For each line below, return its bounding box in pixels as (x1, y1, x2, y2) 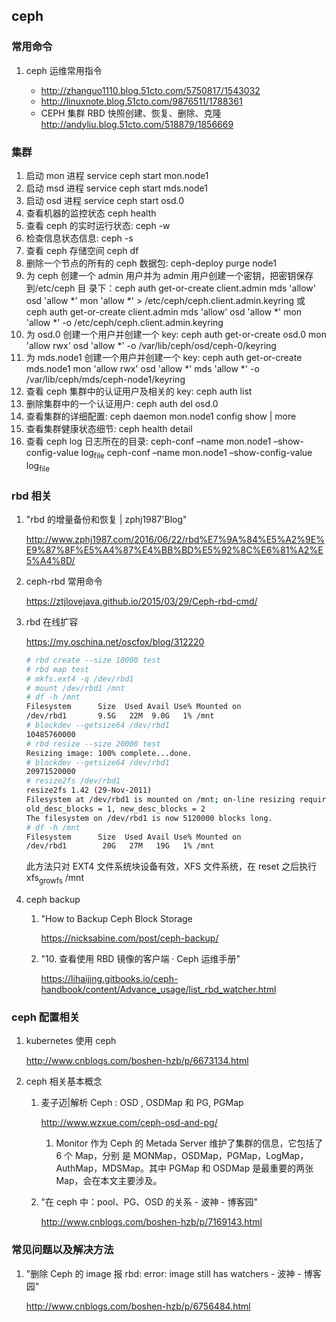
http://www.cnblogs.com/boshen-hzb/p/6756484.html (25, 1300, 251, 1312)
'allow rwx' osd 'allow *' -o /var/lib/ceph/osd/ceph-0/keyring (25, 339, 277, 351)
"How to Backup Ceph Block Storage (40, 913, 193, 925)
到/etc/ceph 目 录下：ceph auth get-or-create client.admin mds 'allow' (25, 282, 316, 294)
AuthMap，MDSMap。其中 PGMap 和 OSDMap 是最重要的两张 (55, 1162, 314, 1174)
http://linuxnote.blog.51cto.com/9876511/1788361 (40, 95, 243, 107)
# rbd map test (25, 664, 90, 674)
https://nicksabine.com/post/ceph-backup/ (40, 932, 219, 944)
